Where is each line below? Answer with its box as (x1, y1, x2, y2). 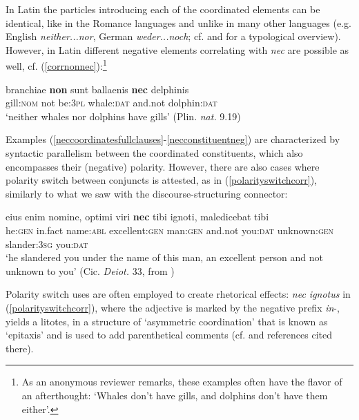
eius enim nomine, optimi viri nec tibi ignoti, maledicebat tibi (6, 209, 269, 224)
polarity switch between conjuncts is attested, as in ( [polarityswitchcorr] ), (6, 173, 317, 187)
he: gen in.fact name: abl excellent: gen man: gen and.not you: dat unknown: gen (6, 222, 334, 237)
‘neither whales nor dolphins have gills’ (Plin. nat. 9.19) (6, 108, 241, 123)
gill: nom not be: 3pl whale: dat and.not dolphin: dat (6, 95, 217, 110)
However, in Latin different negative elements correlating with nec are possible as (6, 42, 349, 57)
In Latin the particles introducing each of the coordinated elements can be (6, 2, 320, 16)
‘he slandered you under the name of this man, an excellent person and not (6, 250, 324, 265)
